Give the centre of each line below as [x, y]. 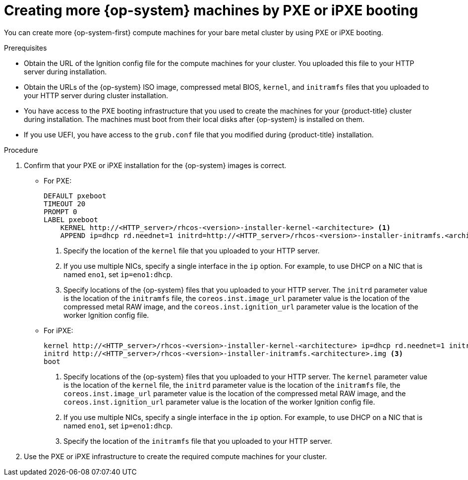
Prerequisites [26, 48]
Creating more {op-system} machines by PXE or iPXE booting [211, 10]
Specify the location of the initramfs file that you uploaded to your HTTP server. [198, 441]
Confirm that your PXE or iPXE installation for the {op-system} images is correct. [155, 165]
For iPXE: [58, 330]
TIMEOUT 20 [65, 204]
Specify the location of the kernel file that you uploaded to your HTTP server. [192, 250]
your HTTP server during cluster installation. [96, 95]
